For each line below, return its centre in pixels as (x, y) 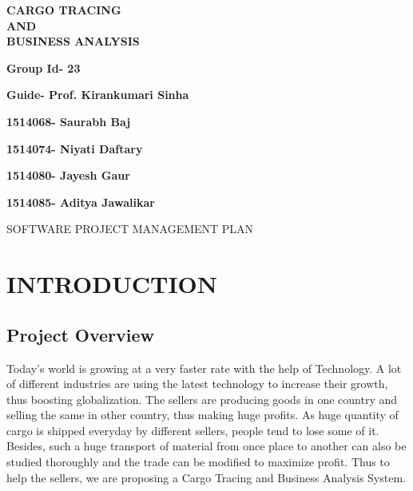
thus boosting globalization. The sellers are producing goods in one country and (202, 399)
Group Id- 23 (44, 67)
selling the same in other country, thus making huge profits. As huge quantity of (203, 415)
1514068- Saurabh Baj (69, 121)
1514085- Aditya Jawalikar (81, 202)
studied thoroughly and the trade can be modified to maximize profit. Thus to (198, 462)
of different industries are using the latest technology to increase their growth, (197, 384)
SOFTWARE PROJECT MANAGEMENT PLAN (130, 229)
